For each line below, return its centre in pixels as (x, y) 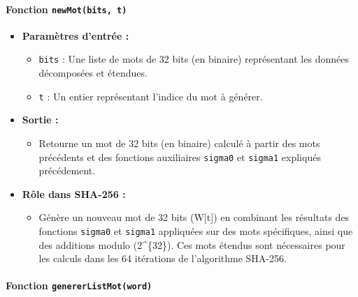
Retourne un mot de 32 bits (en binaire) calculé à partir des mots (179, 143)
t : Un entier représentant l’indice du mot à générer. (151, 96)
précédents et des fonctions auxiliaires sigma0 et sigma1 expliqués (180, 157)
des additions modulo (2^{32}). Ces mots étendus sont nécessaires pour (192, 244)
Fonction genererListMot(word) (79, 285)
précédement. (67, 170)
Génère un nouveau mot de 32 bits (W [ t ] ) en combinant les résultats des (194, 217)
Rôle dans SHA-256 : (74, 193)
